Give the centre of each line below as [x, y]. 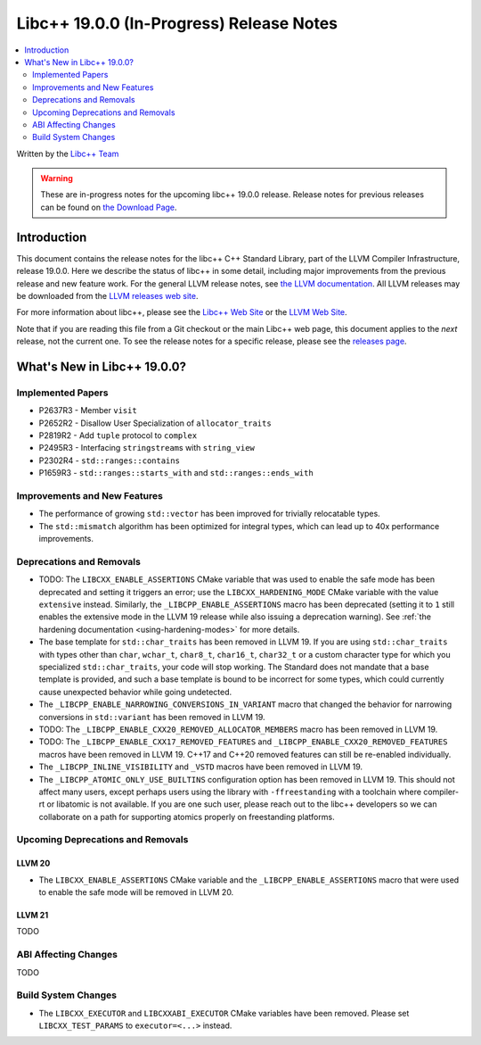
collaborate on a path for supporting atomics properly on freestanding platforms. [187, 817]
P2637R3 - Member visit [88, 411]
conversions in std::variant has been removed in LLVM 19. [152, 717]
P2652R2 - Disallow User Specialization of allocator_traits [155, 423]
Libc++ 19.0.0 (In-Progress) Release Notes [177, 23]
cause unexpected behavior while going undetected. [135, 692]
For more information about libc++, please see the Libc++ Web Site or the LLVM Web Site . [182, 312]
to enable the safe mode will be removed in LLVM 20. [136, 892]
